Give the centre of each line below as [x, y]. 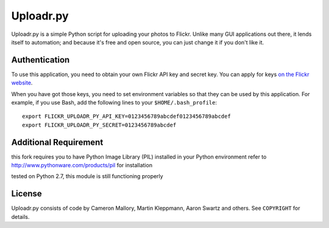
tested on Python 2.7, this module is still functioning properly [87, 176]
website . [22, 83]
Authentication [41, 60]
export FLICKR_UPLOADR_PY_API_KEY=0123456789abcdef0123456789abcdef [126, 116]
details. [20, 216]
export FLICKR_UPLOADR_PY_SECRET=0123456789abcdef [99, 125]
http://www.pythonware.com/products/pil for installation [82, 165]
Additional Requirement [57, 142]
